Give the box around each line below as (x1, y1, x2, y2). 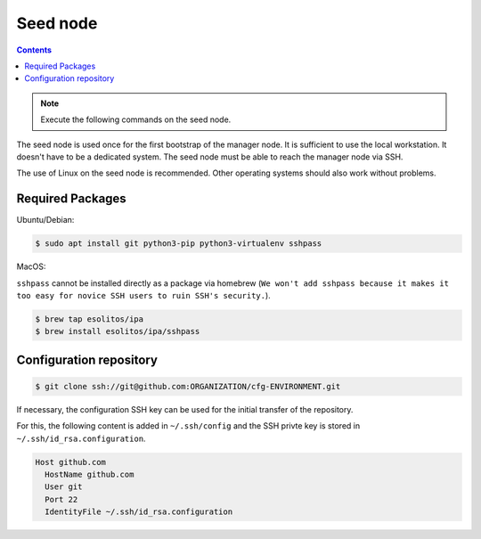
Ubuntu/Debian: (16, 215, 75, 225)
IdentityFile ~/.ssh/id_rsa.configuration (45, 507, 233, 517)
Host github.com (35, 457, 107, 467)
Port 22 (45, 494, 78, 504)
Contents (16, 45, 53, 55)
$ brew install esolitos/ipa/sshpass (35, 326, 200, 337)
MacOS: (16, 261, 46, 272)
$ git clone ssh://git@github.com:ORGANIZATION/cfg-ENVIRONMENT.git (35, 381, 341, 391)
